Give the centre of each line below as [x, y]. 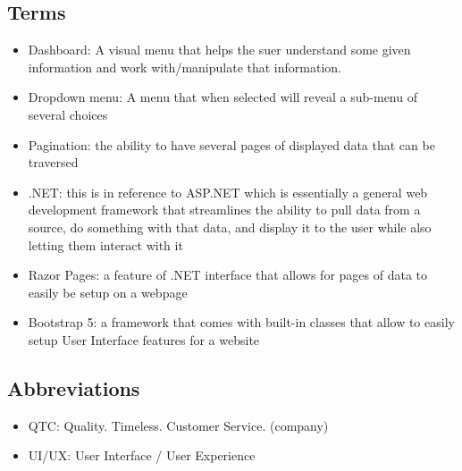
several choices [68, 114]
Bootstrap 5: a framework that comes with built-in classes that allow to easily [241, 322]
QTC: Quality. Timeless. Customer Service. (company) [178, 425]
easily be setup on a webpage [108, 292]
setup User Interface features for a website [144, 339]
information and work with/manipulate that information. [185, 67]
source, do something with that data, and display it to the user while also [230, 227]
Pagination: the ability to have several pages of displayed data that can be [231, 144]
